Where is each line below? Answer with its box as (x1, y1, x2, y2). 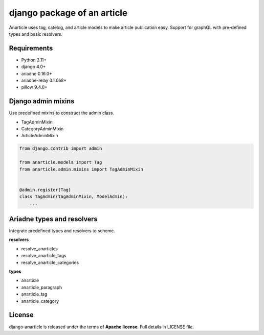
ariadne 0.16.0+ (21, 71, 52, 76)
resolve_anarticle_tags (21, 253, 66, 259)
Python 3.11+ (21, 57, 47, 63)
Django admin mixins (9, 97, 75, 105)
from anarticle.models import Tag (19, 160, 102, 165)
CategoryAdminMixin (21, 126, 64, 132)
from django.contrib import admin (19, 146, 102, 151)
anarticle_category (21, 298, 59, 304)
